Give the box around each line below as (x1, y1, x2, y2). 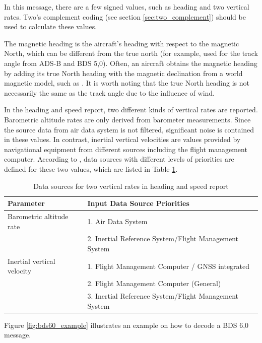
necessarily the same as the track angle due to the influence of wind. (4, 87, 215, 98)
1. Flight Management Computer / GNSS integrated (87, 260, 250, 271)
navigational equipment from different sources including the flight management (4, 144, 247, 154)
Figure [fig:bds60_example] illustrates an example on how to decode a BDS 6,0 (4, 319, 249, 330)
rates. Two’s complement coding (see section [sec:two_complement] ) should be (4, 11, 246, 22)
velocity (8, 265, 32, 276)
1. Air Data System (87, 216, 148, 226)
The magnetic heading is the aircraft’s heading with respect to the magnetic (4, 38, 239, 48)
